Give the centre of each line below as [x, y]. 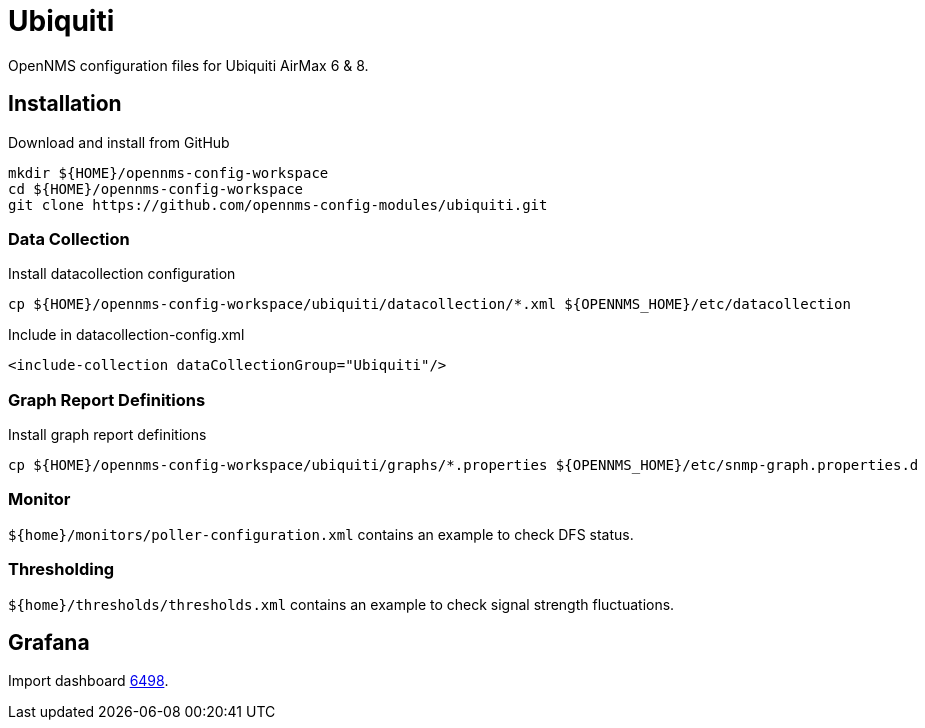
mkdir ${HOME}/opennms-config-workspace [168, 172]
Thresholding [61, 569]
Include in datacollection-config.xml [126, 335]
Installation [65, 104]
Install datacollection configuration [122, 274]
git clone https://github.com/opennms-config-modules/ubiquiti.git [278, 204]
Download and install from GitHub [119, 142]
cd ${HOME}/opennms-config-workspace [156, 188]
